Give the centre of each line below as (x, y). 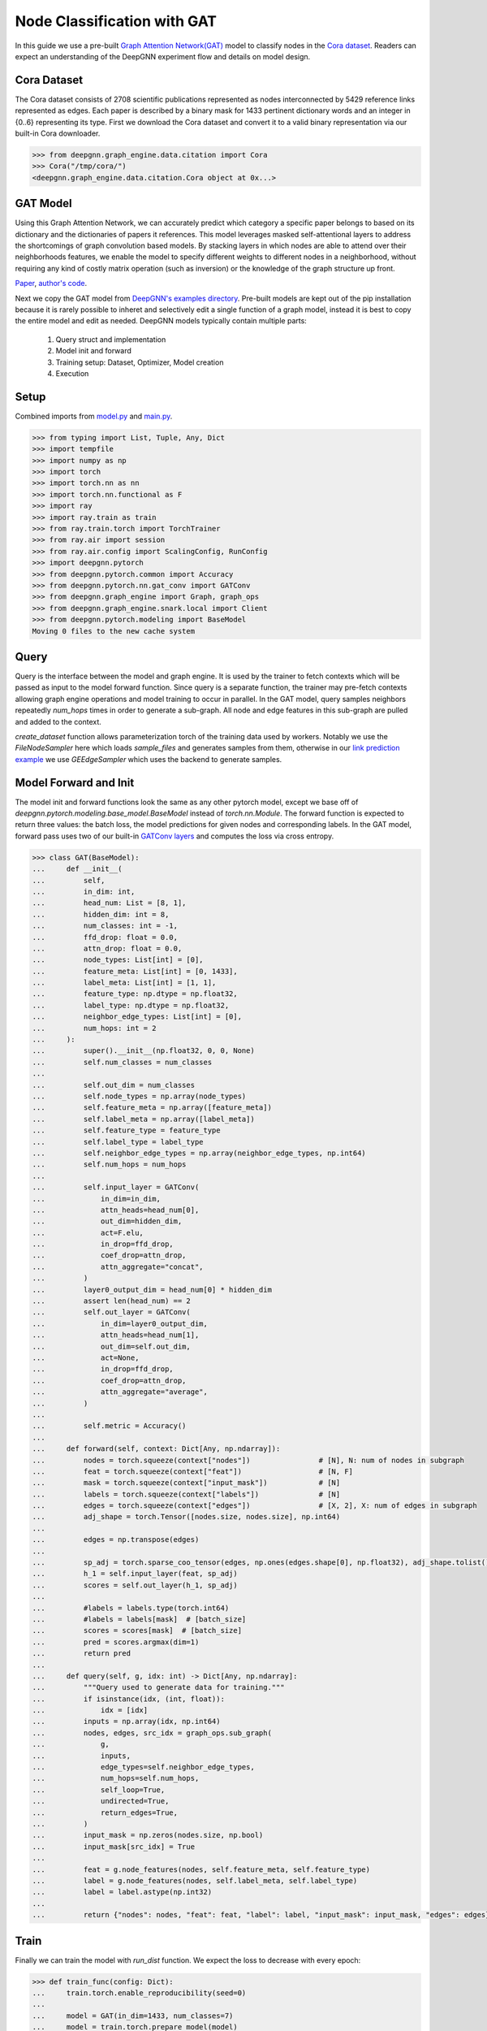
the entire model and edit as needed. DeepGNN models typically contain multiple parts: (161, 321)
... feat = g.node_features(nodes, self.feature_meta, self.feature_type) (201, 1869)
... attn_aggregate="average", (120, 1392)
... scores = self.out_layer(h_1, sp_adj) (135, 1585)
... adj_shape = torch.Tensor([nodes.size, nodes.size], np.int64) (186, 1517)
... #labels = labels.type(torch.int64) (131, 1608)
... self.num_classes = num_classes (122, 1062)
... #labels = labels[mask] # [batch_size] (139, 1619)
